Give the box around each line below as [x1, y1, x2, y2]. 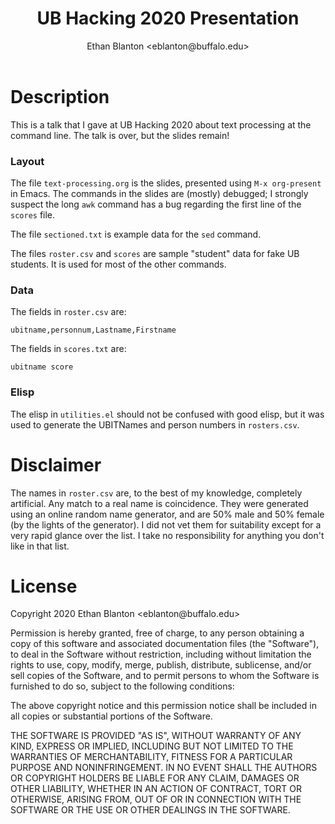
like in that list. [10, 540, 70, 552]
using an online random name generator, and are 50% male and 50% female [10, 508, 325, 520]
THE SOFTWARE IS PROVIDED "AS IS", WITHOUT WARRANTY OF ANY [10, 730, 302, 742]
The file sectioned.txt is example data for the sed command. [10, 228, 262, 240]
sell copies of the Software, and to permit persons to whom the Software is [10, 670, 320, 682]
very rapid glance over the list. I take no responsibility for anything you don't [10, 529, 325, 541]
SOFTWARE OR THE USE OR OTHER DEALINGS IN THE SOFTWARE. [10, 804, 291, 816]
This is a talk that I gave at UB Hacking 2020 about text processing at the [10, 118, 312, 131]
